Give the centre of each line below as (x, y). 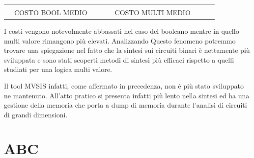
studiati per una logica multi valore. (58, 69)
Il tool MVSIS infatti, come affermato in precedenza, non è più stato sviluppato (124, 86)
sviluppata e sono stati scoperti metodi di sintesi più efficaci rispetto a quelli (119, 59)
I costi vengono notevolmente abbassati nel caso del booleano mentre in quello (122, 31)
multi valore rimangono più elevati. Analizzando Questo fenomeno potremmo (120, 40)
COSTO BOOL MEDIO (51, 12)
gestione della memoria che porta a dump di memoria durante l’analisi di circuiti (126, 105)
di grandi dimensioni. (36, 114)
